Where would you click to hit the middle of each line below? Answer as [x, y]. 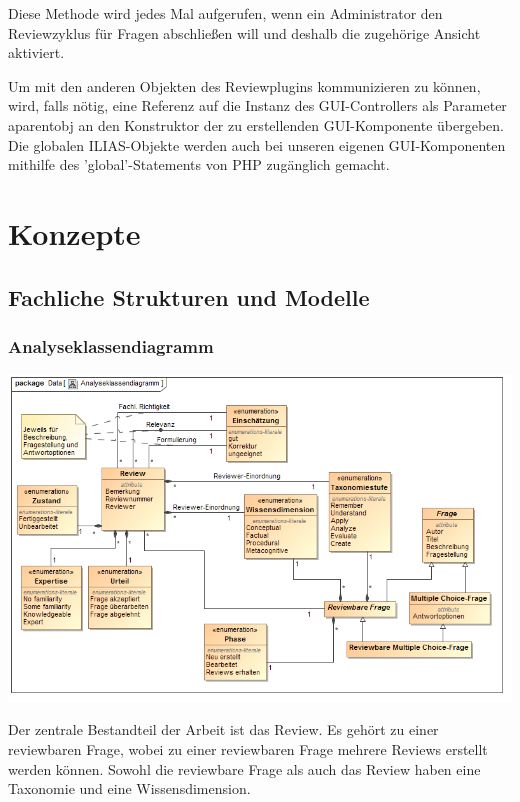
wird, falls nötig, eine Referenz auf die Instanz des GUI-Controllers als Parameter [257, 105]
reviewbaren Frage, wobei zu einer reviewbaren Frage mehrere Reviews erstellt [248, 749]
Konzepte [74, 232]
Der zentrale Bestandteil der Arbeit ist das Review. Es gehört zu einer [223, 729]
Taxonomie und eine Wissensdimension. [129, 788]
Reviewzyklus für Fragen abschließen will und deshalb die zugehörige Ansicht [244, 32]
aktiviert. [36, 52]
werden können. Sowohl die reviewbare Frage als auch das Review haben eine [244, 768]
